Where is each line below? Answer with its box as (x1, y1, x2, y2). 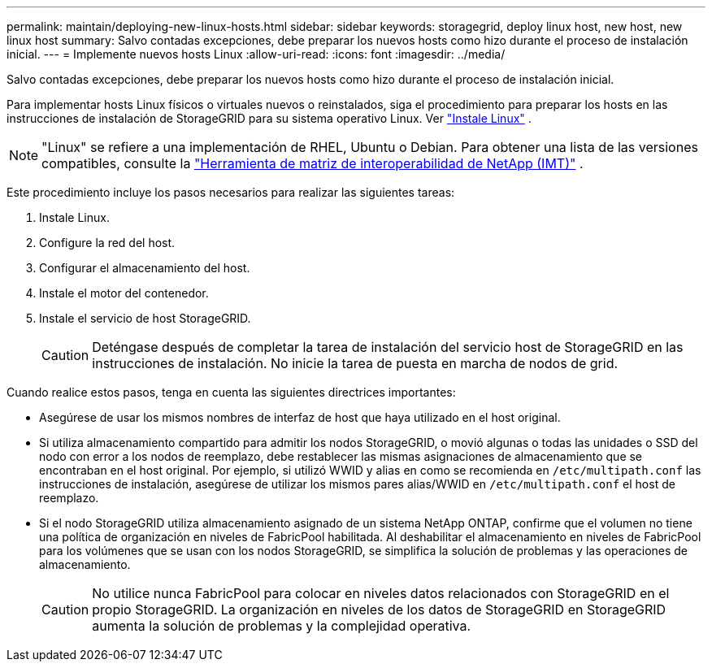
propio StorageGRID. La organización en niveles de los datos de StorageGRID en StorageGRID (92, 601, 666, 618)
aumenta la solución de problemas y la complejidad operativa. (92, 618, 471, 634)
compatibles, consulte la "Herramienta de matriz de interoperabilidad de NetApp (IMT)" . (41, 155, 584, 171)
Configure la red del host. (39, 236, 176, 249)
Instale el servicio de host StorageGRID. (39, 311, 251, 325)
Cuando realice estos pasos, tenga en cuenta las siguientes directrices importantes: (7, 385, 456, 399)
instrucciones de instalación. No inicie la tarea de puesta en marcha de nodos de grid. (92, 355, 619, 371)
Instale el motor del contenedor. (39, 286, 209, 300)
